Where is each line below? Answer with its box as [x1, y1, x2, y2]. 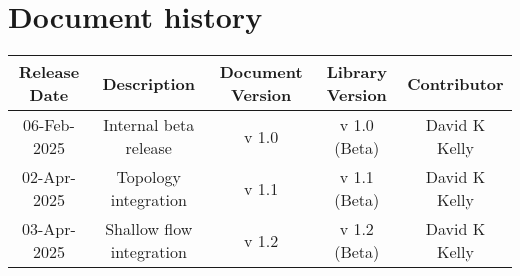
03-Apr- [22, 217, 76, 241]
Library [326, 60, 387, 84]
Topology [116, 165, 181, 189]
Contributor [407, 71, 504, 95]
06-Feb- [23, 113, 75, 137]
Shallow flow [105, 217, 193, 241]
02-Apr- [22, 165, 76, 189]
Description [102, 71, 196, 95]
